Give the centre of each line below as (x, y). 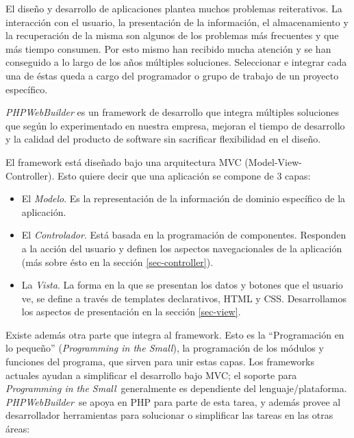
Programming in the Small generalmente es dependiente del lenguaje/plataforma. (176, 388)
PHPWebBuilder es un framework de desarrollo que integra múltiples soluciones (173, 112)
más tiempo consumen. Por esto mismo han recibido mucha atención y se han (168, 48)
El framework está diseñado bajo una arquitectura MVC (124, 161)
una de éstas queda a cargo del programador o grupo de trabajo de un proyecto (172, 75)
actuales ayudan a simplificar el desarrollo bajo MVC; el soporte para (151, 375)
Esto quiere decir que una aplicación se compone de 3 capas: (184, 175)
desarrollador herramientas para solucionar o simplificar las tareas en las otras (169, 415)
